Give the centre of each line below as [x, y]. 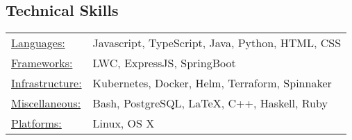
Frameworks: [42, 63]
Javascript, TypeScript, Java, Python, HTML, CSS [217, 43]
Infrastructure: [47, 83]
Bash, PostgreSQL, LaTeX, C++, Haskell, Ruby [210, 103]
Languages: [38, 43]
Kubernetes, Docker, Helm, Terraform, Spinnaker [212, 83]
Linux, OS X [124, 123]
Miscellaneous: [46, 103]
